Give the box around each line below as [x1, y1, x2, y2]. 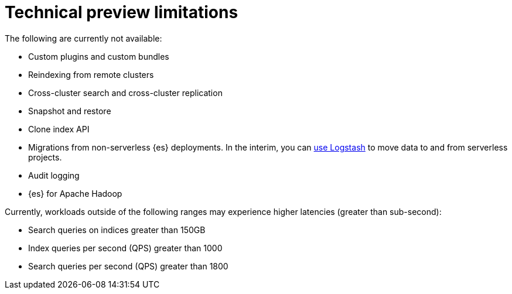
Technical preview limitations [5, 2, 238, 22]
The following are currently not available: [5, 33, 162, 43]
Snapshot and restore [28, 105, 111, 116]
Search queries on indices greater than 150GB [28, 224, 206, 235]
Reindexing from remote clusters [28, 69, 154, 80]
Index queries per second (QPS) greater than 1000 [28, 242, 223, 253]
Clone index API [28, 124, 90, 134]
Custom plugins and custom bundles [28, 51, 169, 61]
